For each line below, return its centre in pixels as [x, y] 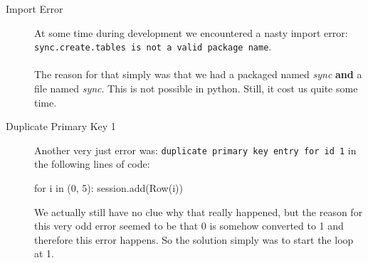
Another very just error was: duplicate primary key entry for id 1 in [195, 150]
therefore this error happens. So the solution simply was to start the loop [194, 239]
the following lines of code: [92, 164]
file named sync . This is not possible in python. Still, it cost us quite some [196, 88]
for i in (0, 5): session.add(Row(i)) [109, 188]
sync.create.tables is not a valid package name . [153, 47]
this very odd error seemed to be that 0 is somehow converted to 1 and [189, 226]
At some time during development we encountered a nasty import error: [191, 32]
